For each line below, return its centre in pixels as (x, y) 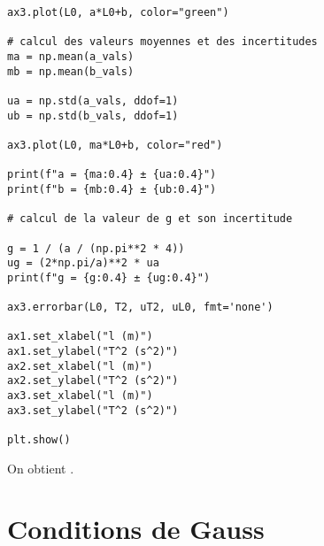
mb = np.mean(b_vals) (71, 71)
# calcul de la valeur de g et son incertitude (150, 219)
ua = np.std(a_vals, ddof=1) (93, 100)
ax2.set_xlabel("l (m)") (80, 366)
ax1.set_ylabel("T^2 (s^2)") (93, 352)
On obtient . (41, 468)
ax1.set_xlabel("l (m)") (80, 337)
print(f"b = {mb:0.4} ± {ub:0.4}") (112, 189)
